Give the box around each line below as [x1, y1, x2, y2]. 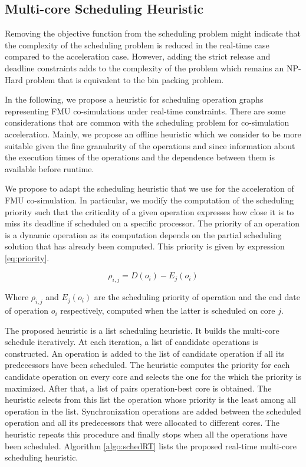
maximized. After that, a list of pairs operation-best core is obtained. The [5, 382, 272, 394]
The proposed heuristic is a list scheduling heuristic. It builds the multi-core [5, 324, 279, 336]
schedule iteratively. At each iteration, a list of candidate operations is [5, 336, 258, 348]
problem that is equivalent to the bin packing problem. [25, 73, 224, 85]
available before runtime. [5, 162, 94, 175]
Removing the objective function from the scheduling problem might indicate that [5, 27, 301, 40]
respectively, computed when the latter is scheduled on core [60, 304, 275, 317]
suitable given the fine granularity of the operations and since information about [5, 139, 295, 152]
